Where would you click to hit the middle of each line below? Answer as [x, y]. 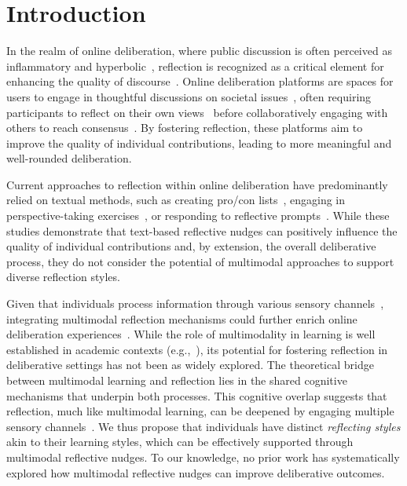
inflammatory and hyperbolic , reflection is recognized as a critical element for [195, 66]
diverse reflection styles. [63, 277]
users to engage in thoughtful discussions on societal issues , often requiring [189, 96]
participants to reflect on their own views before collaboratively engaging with [197, 112]
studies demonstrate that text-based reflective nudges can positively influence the [202, 230]
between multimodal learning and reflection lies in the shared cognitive [177, 380]
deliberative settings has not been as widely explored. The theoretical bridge [190, 365]
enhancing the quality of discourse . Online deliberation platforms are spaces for [200, 81]
